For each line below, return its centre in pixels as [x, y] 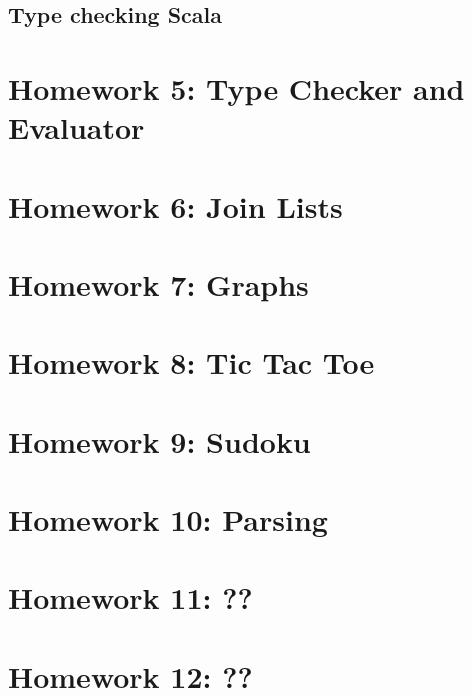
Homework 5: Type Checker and [236, 87]
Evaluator [76, 127]
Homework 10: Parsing [168, 519]
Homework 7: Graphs [158, 283]
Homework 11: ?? [130, 597]
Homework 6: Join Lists [175, 205]
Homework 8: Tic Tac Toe [191, 362]
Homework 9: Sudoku [159, 440]
